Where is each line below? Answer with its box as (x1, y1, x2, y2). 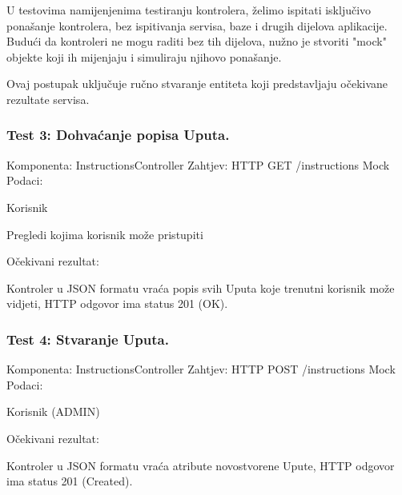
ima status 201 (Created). (6, 473, 133, 489)
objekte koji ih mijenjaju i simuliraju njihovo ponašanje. (6, 48, 282, 65)
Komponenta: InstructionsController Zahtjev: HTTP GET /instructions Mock (6, 156, 390, 173)
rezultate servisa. (6, 90, 90, 107)
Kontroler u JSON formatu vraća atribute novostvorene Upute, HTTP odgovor (6, 457, 395, 473)
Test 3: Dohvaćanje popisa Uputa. (6, 125, 230, 145)
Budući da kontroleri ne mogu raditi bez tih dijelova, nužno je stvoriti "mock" (6, 33, 387, 50)
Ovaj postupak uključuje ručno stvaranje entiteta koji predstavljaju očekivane (6, 75, 388, 92)
